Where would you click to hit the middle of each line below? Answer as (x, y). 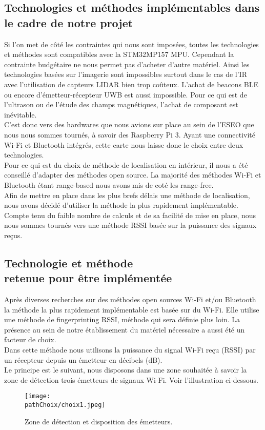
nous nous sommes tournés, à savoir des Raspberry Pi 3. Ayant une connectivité (130, 134)
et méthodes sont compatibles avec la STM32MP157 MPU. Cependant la (119, 54)
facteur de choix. (30, 339)
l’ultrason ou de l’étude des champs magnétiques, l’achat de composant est (121, 104)
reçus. (13, 235)
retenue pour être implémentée (88, 278)
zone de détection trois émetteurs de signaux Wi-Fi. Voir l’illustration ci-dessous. (131, 379)
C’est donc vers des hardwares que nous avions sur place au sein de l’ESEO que (129, 124)
